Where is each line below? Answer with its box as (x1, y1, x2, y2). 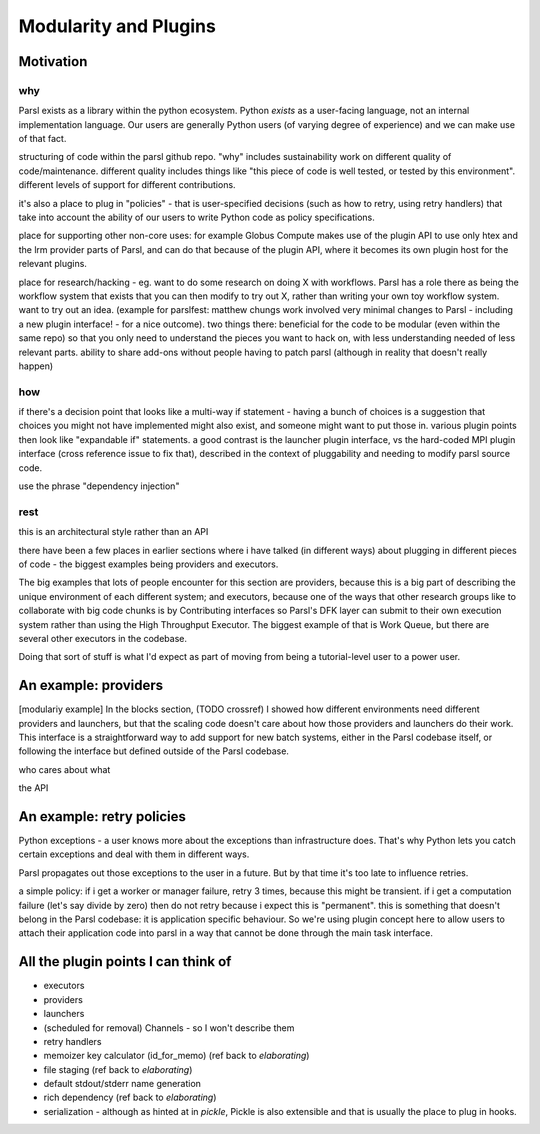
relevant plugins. (18, 258, 87, 270)
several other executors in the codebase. (18, 632, 188, 644)
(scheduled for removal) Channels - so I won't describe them (43, 1021, 295, 1034)
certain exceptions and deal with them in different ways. (18, 848, 250, 860)
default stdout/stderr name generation (43, 1078, 202, 1090)
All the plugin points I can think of (18, 953, 232, 970)
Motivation (18, 53, 88, 70)
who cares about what (18, 763, 111, 775)
